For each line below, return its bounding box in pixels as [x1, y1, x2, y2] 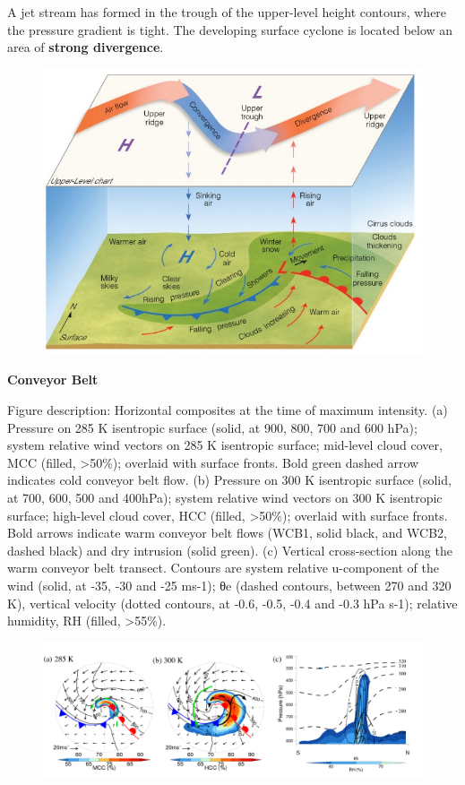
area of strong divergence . [7, 38, 164, 56]
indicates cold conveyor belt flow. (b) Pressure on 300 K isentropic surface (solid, [7, 470, 452, 489]
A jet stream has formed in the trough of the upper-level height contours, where [7, 3, 447, 21]
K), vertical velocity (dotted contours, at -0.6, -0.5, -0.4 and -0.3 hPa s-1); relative [7, 593, 458, 612]
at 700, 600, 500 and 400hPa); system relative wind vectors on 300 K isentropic [7, 488, 443, 507]
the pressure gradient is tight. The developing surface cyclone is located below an [7, 20, 453, 39]
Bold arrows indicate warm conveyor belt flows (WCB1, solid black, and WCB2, [7, 523, 447, 542]
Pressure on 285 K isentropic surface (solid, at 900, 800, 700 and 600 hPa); [7, 418, 418, 436]
